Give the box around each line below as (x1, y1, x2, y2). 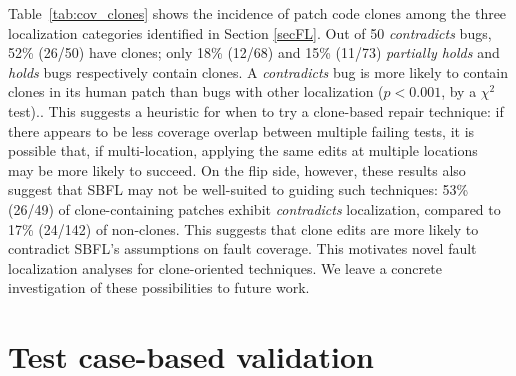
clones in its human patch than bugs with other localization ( (8, 81, 384, 102)
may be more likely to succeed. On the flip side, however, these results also (8, 159, 466, 180)
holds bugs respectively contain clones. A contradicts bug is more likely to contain (8, 61, 509, 82)
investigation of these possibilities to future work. (8, 277, 310, 298)
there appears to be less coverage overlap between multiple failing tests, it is (8, 120, 475, 141)
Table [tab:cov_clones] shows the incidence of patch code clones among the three (8, 3, 507, 23)
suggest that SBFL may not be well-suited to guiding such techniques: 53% (8, 179, 469, 200)
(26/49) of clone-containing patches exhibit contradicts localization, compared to (8, 198, 501, 219)
